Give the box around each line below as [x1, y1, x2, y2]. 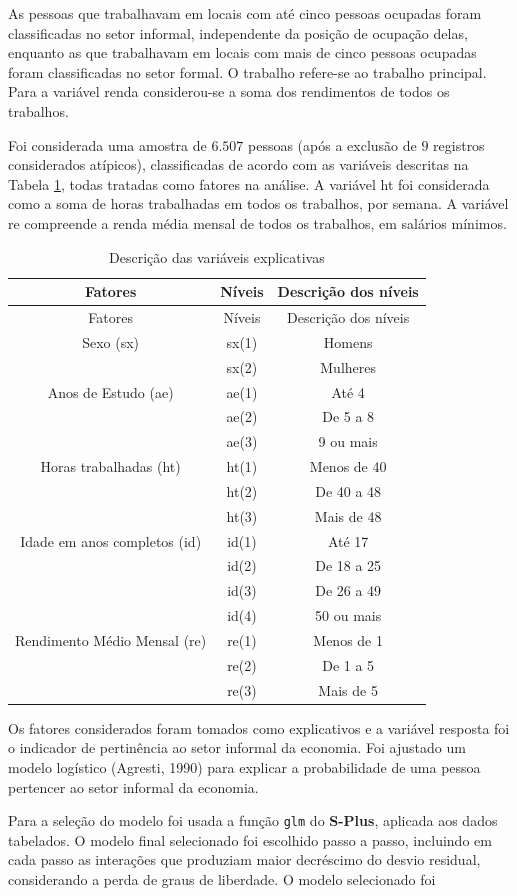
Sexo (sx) [82, 331, 140, 352]
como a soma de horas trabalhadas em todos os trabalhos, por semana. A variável [8, 193, 509, 214]
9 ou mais [318, 431, 378, 452]
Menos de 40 [309, 456, 387, 477]
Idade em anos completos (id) [20, 530, 202, 551]
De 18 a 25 [315, 555, 382, 576]
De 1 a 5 [322, 654, 375, 675]
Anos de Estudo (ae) [47, 381, 174, 402]
